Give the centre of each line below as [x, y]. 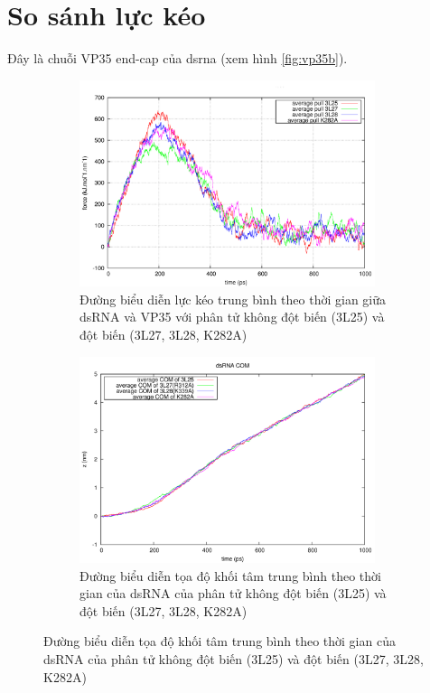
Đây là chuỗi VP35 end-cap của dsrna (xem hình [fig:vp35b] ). [178, 58]
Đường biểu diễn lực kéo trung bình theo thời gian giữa [233, 299]
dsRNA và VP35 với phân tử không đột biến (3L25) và [232, 317]
